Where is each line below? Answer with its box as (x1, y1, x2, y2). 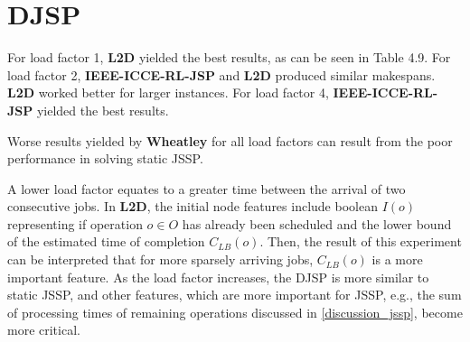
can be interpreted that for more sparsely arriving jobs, (7, 250, 314, 269)
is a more (371, 250, 423, 269)
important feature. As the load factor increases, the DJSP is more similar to (7, 267, 429, 286)
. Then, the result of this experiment (259, 232, 462, 251)
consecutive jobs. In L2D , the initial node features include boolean (7, 197, 378, 216)
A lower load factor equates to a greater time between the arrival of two (7, 179, 406, 198)
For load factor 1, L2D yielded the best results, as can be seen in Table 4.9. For (7, 48, 451, 67)
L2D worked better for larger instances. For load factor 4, (7, 83, 329, 102)
